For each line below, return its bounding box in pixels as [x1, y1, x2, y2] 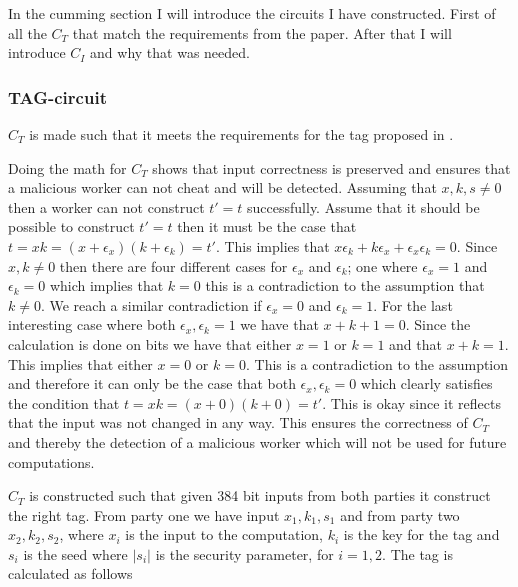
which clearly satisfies [360, 373, 493, 394]
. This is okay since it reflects [322, 392, 501, 413]
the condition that [8, 392, 120, 413]
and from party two [340, 504, 460, 525]
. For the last [373, 294, 453, 315]
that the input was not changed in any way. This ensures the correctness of [8, 412, 468, 433]
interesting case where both [8, 314, 176, 335]
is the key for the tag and [343, 524, 500, 545]
